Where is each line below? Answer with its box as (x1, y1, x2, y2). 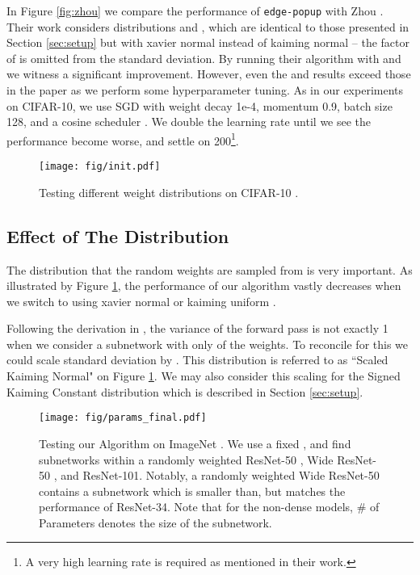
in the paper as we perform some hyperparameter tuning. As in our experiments (6, 82, 404, 99)
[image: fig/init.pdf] (39, 161, 161, 173)
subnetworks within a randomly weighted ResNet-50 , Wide (39, 451, 334, 468)
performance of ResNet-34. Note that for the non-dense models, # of (39, 498, 380, 515)
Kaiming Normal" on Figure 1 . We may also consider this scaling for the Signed (6, 367, 401, 384)
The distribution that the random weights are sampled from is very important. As (6, 261, 413, 278)
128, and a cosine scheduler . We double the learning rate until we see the (6, 113, 372, 130)
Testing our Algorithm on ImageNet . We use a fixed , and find (39, 434, 351, 451)
